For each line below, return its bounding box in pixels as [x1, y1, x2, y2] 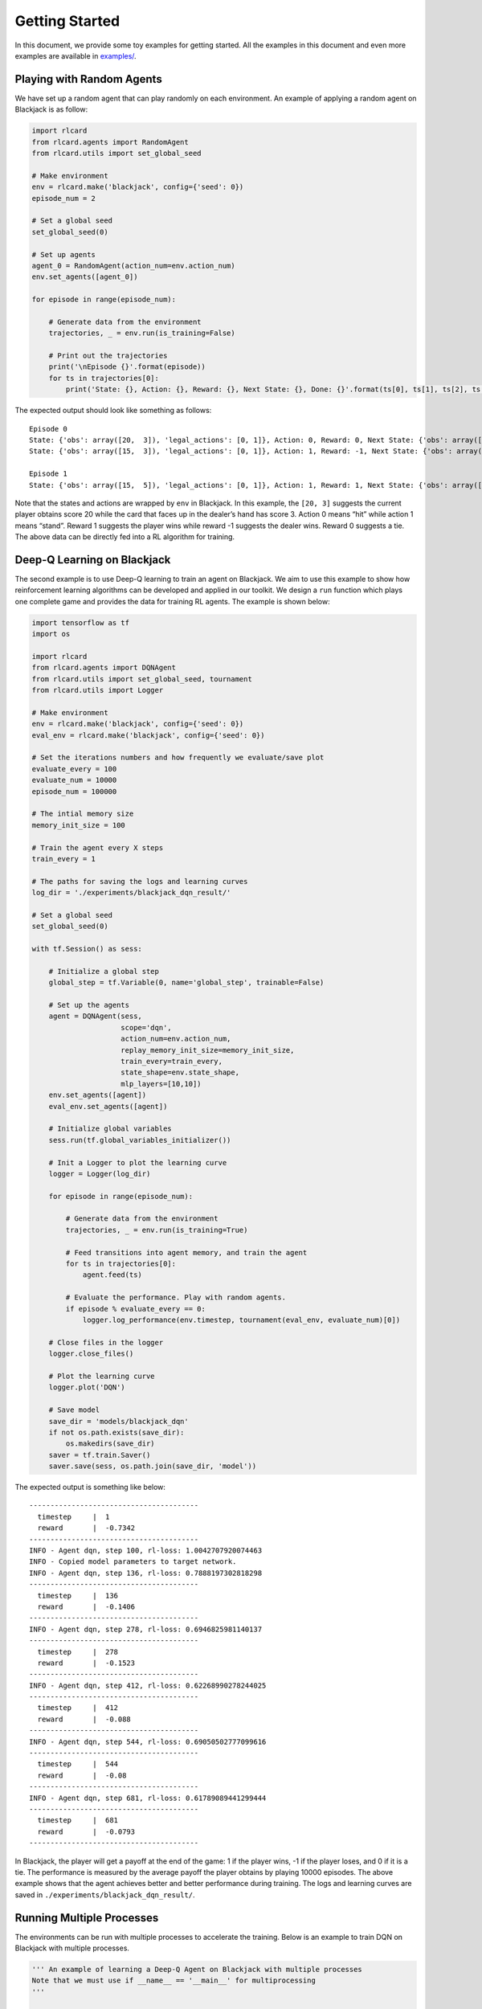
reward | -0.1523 [37, 1658, 136, 1667]
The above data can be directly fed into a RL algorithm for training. [14, 532, 235, 542]
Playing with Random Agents [14, 72, 162, 86]
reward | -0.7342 [37, 1524, 136, 1532]
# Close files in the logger [48, 1338, 164, 1347]
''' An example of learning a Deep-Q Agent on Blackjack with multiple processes [31, 1965, 363, 1974]
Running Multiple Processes [14, 1911, 159, 1925]
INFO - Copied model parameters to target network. [29, 1557, 237, 1566]
